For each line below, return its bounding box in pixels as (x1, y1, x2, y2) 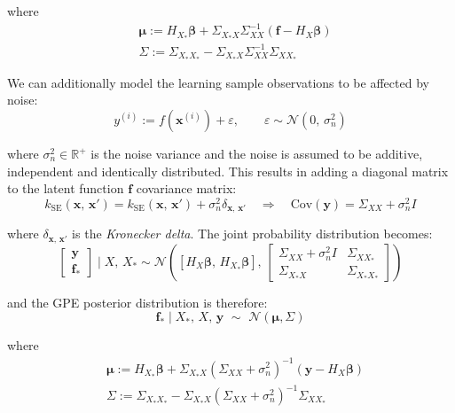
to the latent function (7, 179, 124, 198)
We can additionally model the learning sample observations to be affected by (7, 73, 429, 91)
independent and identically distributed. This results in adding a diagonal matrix (7, 161, 449, 180)
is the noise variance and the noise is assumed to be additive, (90, 144, 423, 163)
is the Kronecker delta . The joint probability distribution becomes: (72, 224, 433, 243)
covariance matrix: (136, 179, 237, 198)
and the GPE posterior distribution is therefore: (7, 292, 268, 311)
